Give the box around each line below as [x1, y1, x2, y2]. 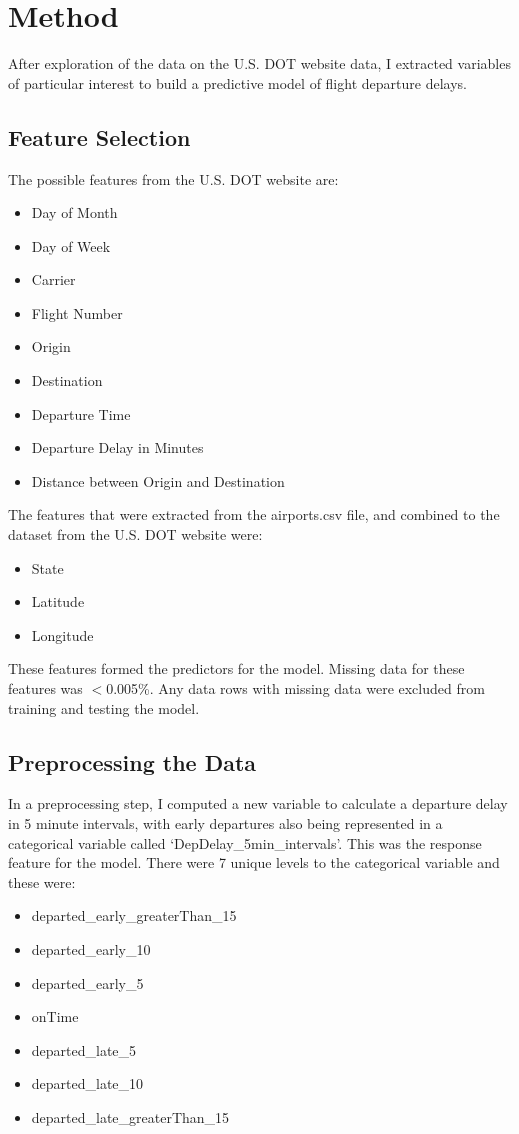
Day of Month [31, 202, 118, 223]
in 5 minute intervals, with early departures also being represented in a [8, 813, 443, 833]
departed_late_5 [31, 1039, 137, 1060]
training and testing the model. [8, 697, 200, 718]
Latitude [31, 591, 85, 612]
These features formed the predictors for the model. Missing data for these [8, 658, 465, 679]
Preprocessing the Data [8, 746, 257, 777]
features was [8, 678, 83, 699]
